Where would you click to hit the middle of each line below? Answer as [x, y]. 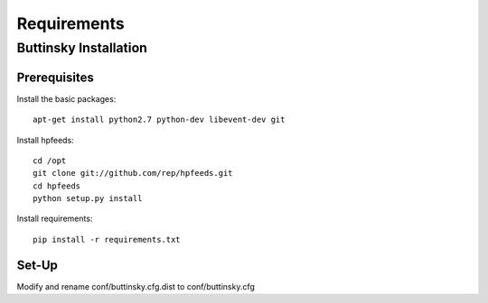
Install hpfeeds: [45, 140]
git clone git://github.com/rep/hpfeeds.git [133, 173]
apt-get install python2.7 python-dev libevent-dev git [159, 120]
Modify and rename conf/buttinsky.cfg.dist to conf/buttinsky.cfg [136, 286]
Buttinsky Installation [82, 48]
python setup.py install [88, 199]
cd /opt [50, 161]
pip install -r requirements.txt [107, 239]
